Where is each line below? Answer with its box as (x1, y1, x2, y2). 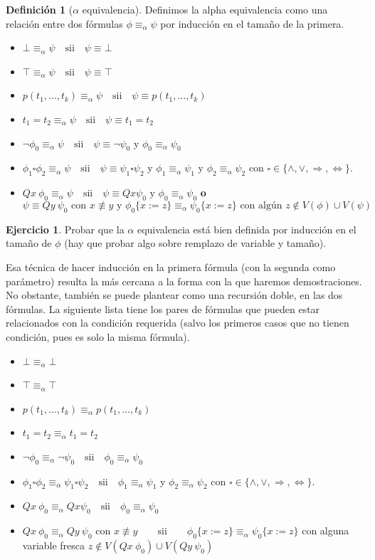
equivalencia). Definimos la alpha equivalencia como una (82, 2, 328, 16)
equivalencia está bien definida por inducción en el (137, 221, 356, 236)
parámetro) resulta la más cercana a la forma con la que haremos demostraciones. (6, 273, 362, 288)
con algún (240, 200, 282, 211)
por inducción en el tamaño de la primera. (160, 16, 344, 31)
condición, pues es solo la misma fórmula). (6, 329, 190, 344)
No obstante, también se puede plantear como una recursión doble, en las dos (6, 287, 343, 302)
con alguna (302, 523, 349, 538)
